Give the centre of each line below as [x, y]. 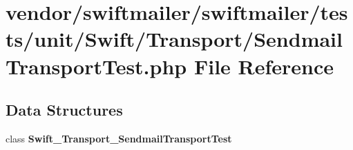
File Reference [264, 66]
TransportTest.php [96, 66]
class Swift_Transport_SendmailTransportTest [119, 138]
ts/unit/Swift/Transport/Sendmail [174, 39]
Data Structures [64, 110]
